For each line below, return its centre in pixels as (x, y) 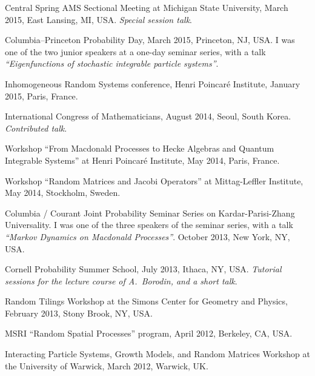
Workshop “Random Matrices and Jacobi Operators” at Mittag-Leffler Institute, (154, 180)
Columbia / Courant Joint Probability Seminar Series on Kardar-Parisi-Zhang (150, 213)
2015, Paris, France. (41, 96)
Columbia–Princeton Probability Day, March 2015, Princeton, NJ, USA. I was (150, 40)
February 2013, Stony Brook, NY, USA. (79, 313)
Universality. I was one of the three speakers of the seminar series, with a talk (149, 225)
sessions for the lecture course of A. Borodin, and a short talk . (121, 280)
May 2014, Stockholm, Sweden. (63, 193)
